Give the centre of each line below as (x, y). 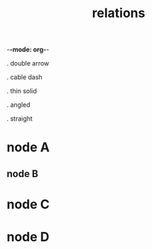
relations (119, 13)
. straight (20, 118)
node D (28, 237)
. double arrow (28, 63)
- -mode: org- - (28, 50)
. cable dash (25, 77)
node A (28, 147)
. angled (18, 105)
